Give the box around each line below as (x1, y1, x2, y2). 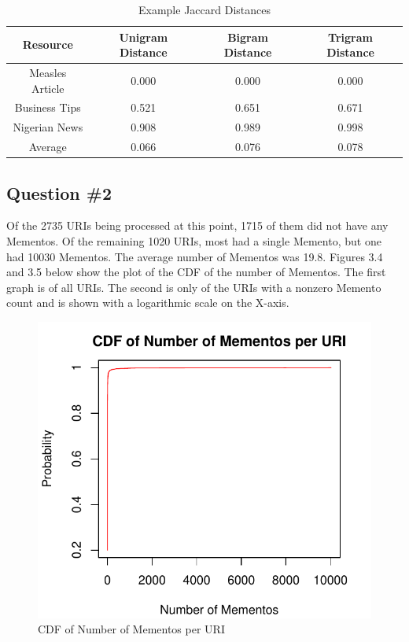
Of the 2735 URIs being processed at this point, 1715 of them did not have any (6, 217, 389, 234)
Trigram (328, 28, 373, 45)
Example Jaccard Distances (138, 2, 271, 17)
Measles (29, 65, 67, 81)
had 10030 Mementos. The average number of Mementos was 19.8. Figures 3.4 (6, 248, 383, 264)
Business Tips (14, 99, 81, 116)
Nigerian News (13, 119, 83, 135)
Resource (22, 36, 73, 53)
